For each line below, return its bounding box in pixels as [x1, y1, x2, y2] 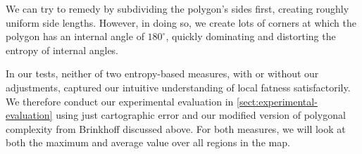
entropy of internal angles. [6, 42, 119, 57]
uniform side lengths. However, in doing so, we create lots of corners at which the [6, 15, 356, 30]
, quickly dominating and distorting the [166, 29, 336, 44]
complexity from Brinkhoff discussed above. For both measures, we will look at [6, 121, 346, 136]
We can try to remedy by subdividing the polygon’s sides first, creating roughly [6, 1, 349, 15]
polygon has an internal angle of [6, 29, 144, 44]
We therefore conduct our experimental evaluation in [6, 94, 234, 108]
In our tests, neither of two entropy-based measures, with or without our [6, 66, 319, 81]
